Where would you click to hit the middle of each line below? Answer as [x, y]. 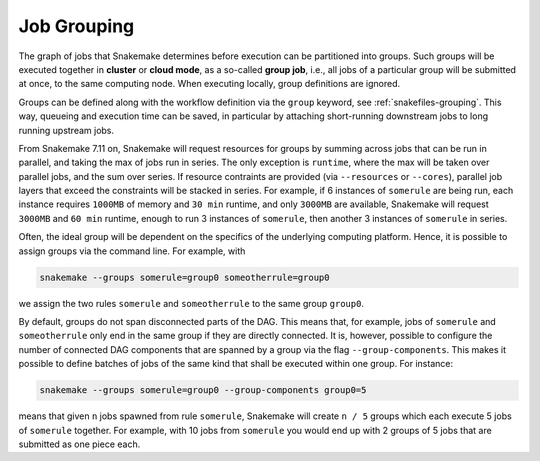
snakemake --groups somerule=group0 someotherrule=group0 [184, 277]
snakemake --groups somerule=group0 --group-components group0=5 [203, 390]
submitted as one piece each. [79, 444]
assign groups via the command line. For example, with [132, 251]
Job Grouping [76, 26]
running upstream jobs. [66, 130]
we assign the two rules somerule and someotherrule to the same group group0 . [191, 303]
